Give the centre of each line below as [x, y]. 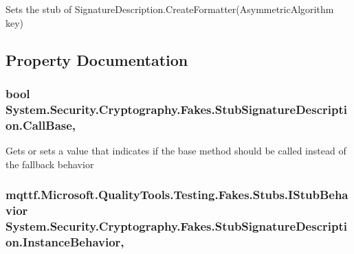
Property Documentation [97, 59]
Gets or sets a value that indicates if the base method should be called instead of [176, 151]
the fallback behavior [50, 164]
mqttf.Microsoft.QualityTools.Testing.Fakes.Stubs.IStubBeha [177, 195]
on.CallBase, [41, 125]
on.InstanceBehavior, [65, 241]
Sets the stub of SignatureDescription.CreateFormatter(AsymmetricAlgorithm [170, 9]
